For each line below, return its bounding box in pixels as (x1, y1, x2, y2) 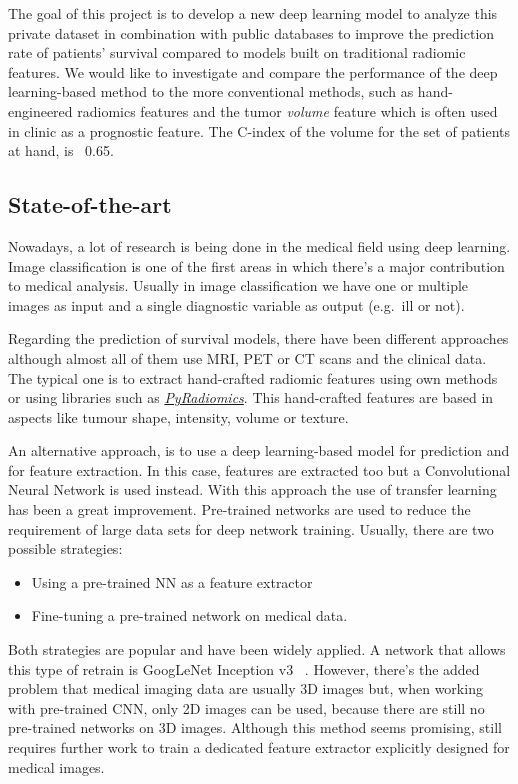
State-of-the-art (8, 189, 172, 220)
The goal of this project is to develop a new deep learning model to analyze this (8, 3, 498, 23)
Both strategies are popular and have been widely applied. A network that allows (8, 639, 506, 660)
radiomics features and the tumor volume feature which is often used (77, 100, 498, 121)
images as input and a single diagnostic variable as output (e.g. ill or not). (8, 294, 465, 315)
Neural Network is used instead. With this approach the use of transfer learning (8, 479, 497, 500)
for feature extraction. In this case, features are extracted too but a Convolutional (8, 459, 511, 480)
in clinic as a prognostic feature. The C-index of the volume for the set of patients (8, 120, 511, 141)
